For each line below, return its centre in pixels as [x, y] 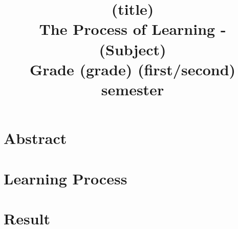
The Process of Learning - [133, 29]
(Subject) [133, 49]
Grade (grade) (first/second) [133, 69]
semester [133, 89]
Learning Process [66, 178]
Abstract [35, 138]
